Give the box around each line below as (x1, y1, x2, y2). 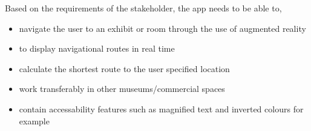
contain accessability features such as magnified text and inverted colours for (19, 102, 304, 115)
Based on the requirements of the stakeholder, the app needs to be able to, (5, 2, 282, 14)
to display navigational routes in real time (19, 42, 175, 55)
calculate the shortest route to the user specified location (19, 62, 230, 75)
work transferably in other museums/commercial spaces (19, 82, 225, 95)
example (19, 114, 50, 127)
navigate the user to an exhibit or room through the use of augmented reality (19, 22, 306, 34)
